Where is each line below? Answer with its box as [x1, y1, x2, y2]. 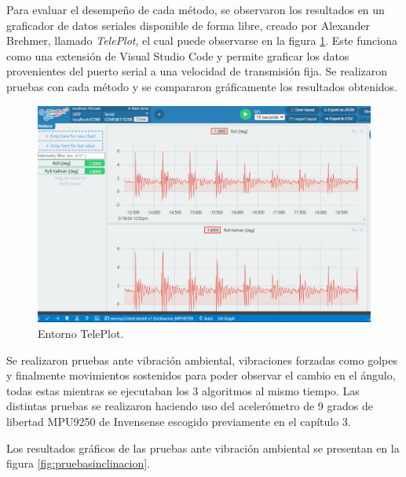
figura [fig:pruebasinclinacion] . [6, 455, 151, 471]
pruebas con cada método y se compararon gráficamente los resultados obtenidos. [6, 78, 398, 94]
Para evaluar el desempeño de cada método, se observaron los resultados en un [6, 2, 385, 17]
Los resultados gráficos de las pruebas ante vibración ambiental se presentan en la [6, 439, 400, 456]
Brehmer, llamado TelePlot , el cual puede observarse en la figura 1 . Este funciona [6, 32, 397, 49]
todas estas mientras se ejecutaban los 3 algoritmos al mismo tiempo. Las [6, 382, 360, 398]
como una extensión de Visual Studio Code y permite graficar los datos [6, 47, 349, 64]
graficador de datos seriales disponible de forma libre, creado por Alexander [6, 17, 371, 33]
